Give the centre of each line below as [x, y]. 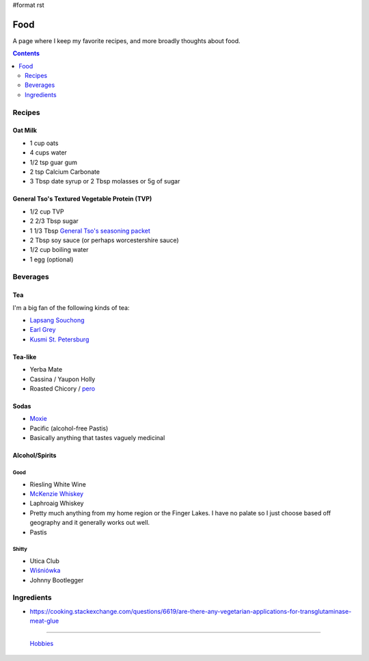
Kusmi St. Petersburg [59, 339]
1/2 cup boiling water [59, 250]
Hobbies [42, 643]
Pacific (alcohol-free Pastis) [69, 428]
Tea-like [25, 357]
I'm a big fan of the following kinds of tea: [71, 307]
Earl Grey [43, 330]
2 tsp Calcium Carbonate [65, 172]
